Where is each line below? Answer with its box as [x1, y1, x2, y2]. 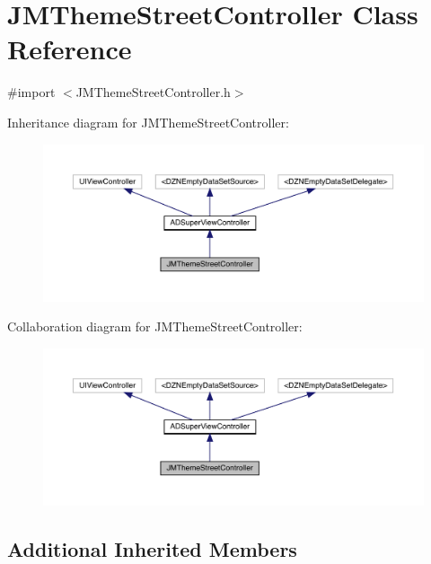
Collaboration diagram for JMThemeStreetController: [7, 317, 303, 336]
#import [7, 83, 56, 101]
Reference [7, 31, 132, 67]
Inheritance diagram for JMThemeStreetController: [7, 112, 289, 131]
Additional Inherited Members [7, 534, 297, 562]
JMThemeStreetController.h [75, 83, 231, 101]
